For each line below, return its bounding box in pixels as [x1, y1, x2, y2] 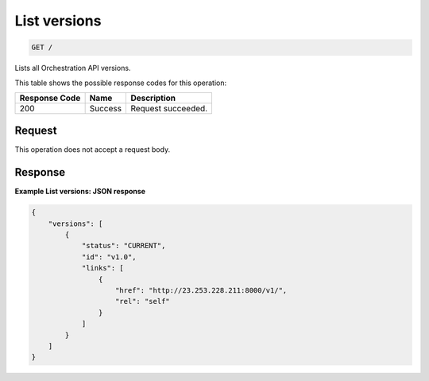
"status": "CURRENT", [81, 241, 166, 251]
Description [130, 92, 176, 103]
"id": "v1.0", [81, 252, 137, 262]
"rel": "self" [115, 297, 170, 306]
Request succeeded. [130, 103, 208, 114]
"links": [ [81, 263, 125, 273]
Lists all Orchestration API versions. [14, 64, 131, 73]
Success [89, 103, 122, 114]
